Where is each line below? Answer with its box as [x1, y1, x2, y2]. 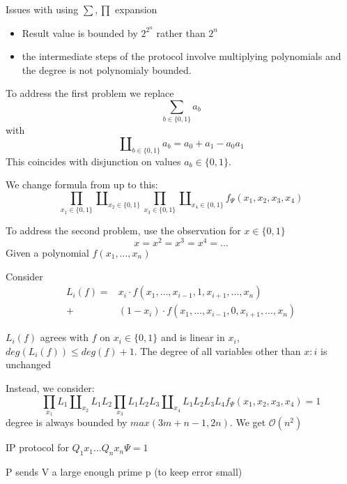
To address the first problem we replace [6, 86, 174, 100]
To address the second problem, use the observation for [6, 223, 241, 238]
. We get [229, 415, 266, 430]
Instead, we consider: [6, 380, 95, 395]
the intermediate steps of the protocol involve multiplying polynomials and [22, 49, 341, 63]
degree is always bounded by [6, 415, 128, 430]
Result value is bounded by [22, 25, 138, 40]
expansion [115, 2, 157, 16]
